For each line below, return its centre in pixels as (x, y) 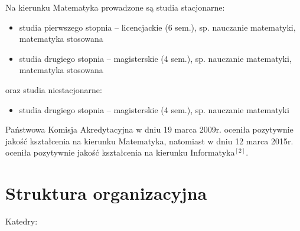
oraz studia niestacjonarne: (54, 89)
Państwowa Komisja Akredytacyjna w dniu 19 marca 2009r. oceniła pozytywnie (149, 129)
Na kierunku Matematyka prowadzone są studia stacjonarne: (115, 7)
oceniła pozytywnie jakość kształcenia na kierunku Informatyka (120, 152)
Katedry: (22, 221)
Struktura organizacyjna (106, 193)
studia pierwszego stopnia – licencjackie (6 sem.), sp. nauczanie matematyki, (157, 27)
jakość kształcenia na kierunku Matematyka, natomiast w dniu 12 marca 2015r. (149, 141)
